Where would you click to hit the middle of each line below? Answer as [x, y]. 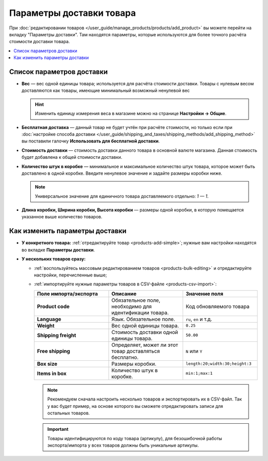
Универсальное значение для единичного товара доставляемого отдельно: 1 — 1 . [122, 196]
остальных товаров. [69, 413]
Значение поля [204, 294]
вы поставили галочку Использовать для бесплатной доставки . [91, 141]
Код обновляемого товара [218, 306]
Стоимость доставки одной [145, 332]
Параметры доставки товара [72, 13]
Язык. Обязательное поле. [143, 319]
